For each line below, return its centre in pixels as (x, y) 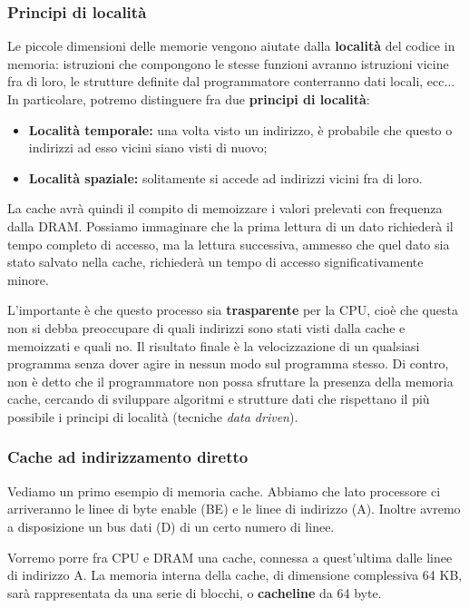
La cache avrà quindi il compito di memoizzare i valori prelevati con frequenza (225, 208)
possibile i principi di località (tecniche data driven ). (153, 416)
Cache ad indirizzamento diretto (128, 457)
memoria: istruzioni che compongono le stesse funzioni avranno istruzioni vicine (228, 63)
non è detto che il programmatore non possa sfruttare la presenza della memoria (230, 381)
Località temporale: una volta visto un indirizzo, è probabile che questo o (240, 129)
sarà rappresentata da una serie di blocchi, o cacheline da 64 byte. (195, 592)
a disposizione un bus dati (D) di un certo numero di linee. (171, 526)
